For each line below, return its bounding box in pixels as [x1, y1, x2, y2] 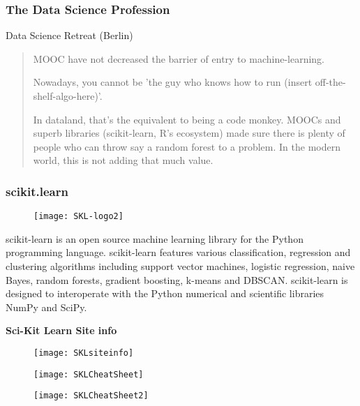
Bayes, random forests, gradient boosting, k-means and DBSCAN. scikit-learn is [6, 272, 348, 287]
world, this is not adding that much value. [33, 153, 213, 167]
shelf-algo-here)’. [33, 89, 103, 103]
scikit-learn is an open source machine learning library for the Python [6, 231, 303, 246]
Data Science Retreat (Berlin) [6, 28, 133, 43]
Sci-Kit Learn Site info [6, 323, 117, 338]
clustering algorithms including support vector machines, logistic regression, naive [6, 259, 355, 273]
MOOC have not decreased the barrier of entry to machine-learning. [33, 51, 324, 66]
